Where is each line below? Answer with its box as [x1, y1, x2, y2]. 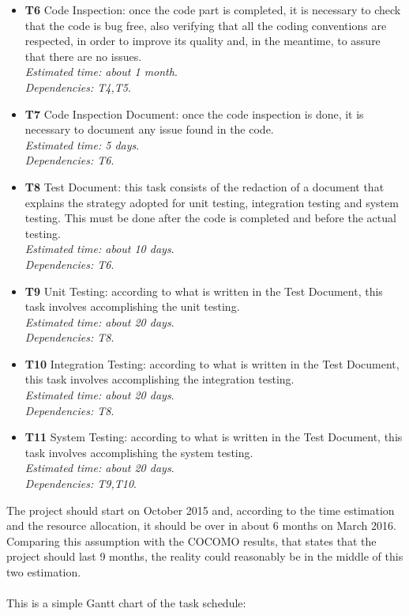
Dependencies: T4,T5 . [24, 78, 131, 95]
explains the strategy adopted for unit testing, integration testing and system [24, 194, 399, 210]
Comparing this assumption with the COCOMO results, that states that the [6, 532, 377, 549]
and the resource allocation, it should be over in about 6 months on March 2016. [6, 517, 396, 534]
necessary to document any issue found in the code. [24, 121, 274, 138]
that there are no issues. [24, 47, 142, 64]
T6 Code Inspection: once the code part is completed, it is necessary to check [24, 2, 401, 17]
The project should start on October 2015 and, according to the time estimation [6, 501, 395, 518]
